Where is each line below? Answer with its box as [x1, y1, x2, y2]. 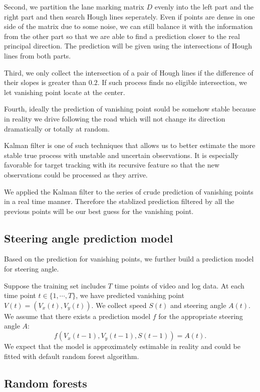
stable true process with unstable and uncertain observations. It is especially [4, 149, 238, 160]
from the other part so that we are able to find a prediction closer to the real [4, 30, 240, 41]
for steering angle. [4, 263, 59, 274]
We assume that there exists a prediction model [4, 310, 151, 321]
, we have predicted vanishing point [76, 290, 184, 300]
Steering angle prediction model [4, 230, 173, 245]
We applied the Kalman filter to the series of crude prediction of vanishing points [4, 186, 253, 196]
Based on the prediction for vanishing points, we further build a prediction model [4, 253, 254, 264]
